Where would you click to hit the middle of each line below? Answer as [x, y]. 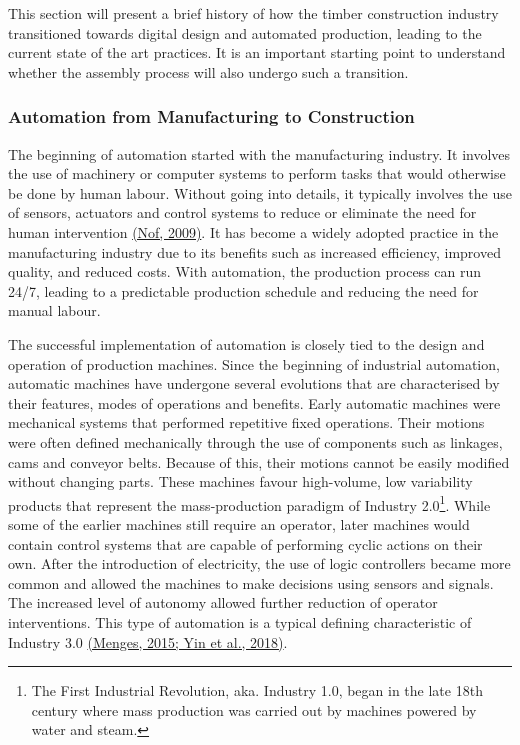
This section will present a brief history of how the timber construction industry [253, 13]
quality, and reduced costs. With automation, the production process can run [245, 271]
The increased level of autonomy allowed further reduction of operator [223, 602]
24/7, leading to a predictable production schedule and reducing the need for [243, 290]
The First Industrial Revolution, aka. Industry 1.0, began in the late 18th [257, 690]
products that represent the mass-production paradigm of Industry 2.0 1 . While [249, 503]
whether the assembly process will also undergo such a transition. [208, 71]
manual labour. [54, 310]
